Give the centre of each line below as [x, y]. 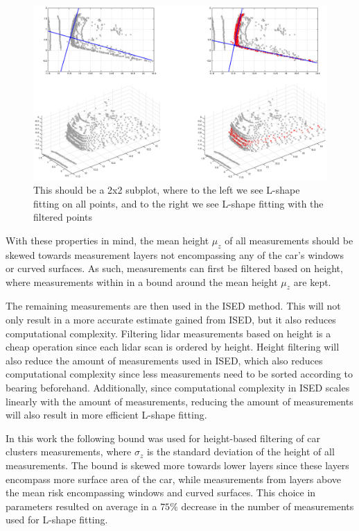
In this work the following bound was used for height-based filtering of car [163, 438]
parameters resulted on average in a [81, 506]
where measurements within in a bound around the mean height [142, 281]
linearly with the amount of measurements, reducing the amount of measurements [179, 401]
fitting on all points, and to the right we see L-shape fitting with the [178, 203]
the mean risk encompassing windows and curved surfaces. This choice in [161, 492]
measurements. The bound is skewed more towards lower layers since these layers [177, 465]
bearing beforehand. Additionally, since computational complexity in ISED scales [178, 388]
